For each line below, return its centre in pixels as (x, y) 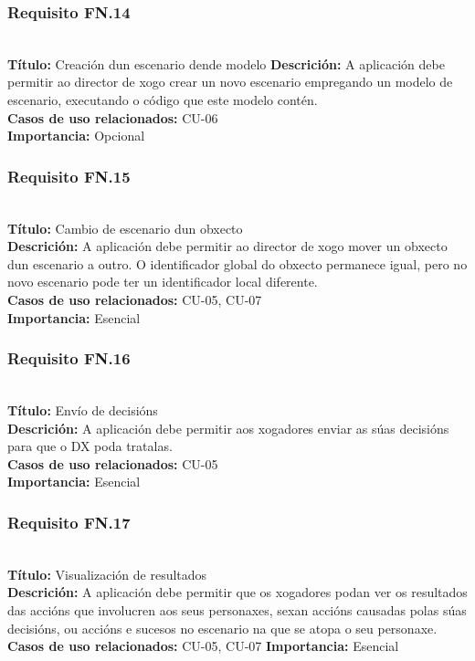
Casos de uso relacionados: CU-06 (113, 117)
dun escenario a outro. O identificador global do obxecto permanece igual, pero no (237, 263)
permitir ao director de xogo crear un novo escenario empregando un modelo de (230, 82)
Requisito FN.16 (69, 358)
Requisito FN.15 (69, 176)
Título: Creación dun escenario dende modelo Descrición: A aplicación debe (226, 63)
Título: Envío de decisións (83, 409)
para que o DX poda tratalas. (90, 446)
